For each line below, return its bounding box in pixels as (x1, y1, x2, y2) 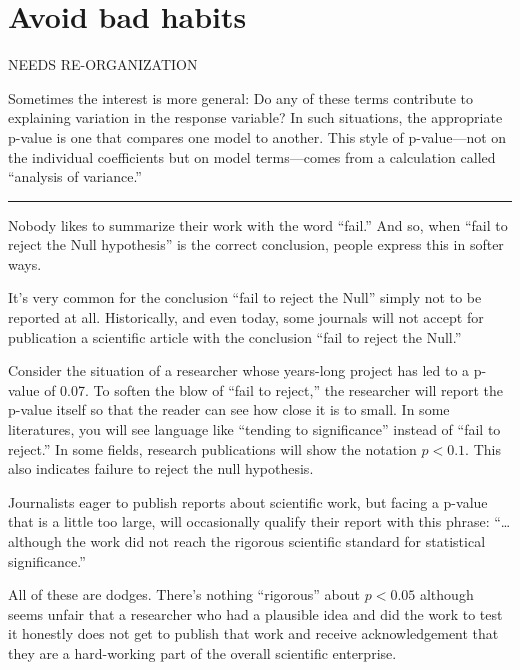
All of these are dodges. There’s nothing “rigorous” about (8, 584, 361, 605)
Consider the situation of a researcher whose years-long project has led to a (8, 360, 470, 381)
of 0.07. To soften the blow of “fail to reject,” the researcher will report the (44, 379, 504, 400)
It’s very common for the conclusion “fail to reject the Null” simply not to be (8, 287, 482, 308)
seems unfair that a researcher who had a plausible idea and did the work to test (8, 603, 503, 624)
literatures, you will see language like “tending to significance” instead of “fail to (8, 419, 501, 440)
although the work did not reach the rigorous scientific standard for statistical (8, 531, 486, 551)
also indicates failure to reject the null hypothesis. (8, 458, 314, 479)
